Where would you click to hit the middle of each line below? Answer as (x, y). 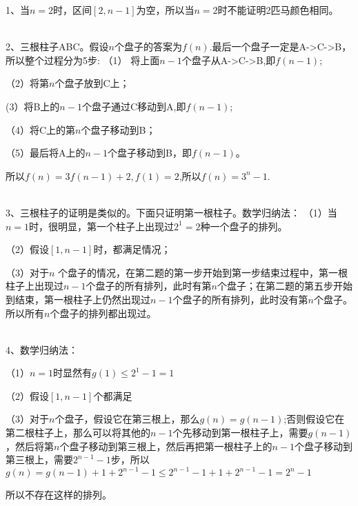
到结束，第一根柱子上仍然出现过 (78, 299)
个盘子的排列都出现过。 (103, 313)
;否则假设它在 (314, 419)
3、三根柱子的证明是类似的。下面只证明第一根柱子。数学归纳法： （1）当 (171, 212)
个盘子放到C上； (92, 83)
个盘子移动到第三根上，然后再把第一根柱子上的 (166, 446)
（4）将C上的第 (41, 129)
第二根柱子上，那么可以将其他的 (78, 433)
